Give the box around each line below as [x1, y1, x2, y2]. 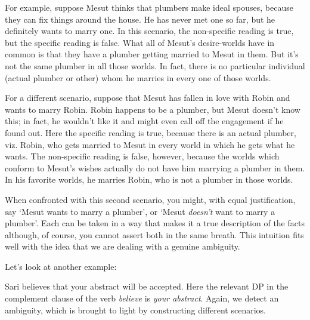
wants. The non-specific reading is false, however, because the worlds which [5, 150, 280, 162]
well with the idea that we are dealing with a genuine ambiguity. [5, 240, 240, 253]
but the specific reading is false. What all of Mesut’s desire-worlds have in [5, 36, 275, 48]
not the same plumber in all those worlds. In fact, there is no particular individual [5, 59, 305, 72]
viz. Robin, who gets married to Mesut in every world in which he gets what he [5, 138, 295, 150]
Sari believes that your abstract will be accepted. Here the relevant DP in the [5, 280, 289, 293]
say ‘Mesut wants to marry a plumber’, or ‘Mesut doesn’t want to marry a [5, 205, 275, 217]
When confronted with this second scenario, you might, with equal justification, [5, 193, 296, 205]
